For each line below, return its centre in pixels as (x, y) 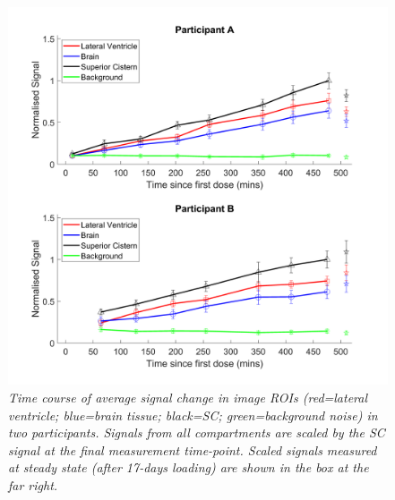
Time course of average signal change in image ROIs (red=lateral (188, 397)
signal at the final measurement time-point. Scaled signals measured (193, 449)
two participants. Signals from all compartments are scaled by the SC (197, 432)
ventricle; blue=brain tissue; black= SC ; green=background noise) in (193, 415)
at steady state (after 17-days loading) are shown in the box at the (189, 467)
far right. (33, 484)
